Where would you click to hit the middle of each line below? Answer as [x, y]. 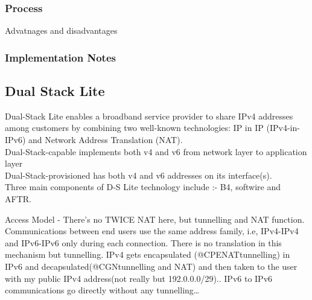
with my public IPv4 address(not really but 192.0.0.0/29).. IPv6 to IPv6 [139, 278]
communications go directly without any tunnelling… [102, 290]
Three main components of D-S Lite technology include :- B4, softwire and [143, 187]
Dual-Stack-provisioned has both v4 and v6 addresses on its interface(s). [138, 175]
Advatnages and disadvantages [61, 30]
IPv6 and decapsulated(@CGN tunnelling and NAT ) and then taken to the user [151, 266]
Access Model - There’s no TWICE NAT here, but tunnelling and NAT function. [155, 219]
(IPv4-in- [283, 128]
